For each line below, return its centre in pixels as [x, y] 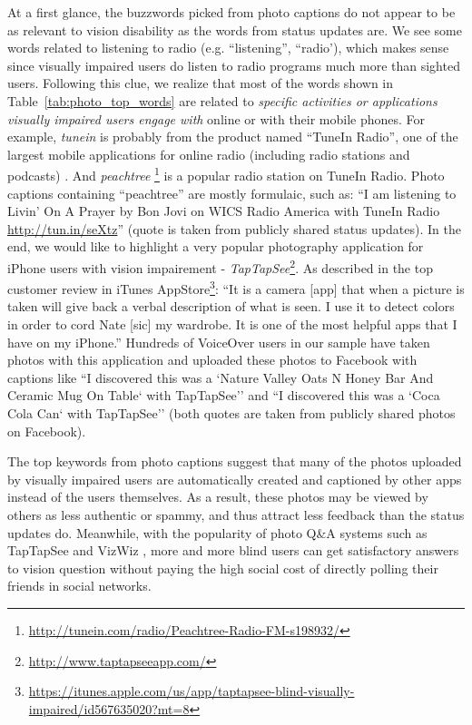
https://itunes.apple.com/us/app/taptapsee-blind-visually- [192, 691]
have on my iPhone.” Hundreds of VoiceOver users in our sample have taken [219, 342]
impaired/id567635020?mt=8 [109, 708]
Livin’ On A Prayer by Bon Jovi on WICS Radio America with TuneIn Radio [224, 211]
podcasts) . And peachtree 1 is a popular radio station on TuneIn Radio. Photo [226, 174]
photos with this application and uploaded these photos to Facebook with [212, 360]
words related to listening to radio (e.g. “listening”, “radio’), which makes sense [228, 48]
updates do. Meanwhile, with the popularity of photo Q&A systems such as [217, 532]
